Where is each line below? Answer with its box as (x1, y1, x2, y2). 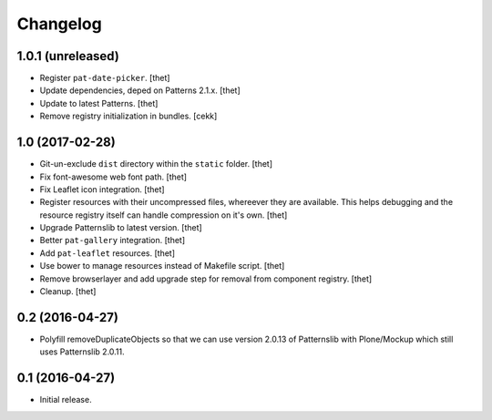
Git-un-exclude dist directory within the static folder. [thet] (39, 159, 273, 169)
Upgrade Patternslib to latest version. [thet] (39, 222, 202, 233)
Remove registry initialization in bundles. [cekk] (39, 110, 218, 122)
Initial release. (39, 394, 92, 405)
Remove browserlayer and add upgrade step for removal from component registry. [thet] (39, 273, 373, 284)
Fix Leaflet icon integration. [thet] (39, 183, 165, 195)
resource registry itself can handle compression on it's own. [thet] (39, 210, 288, 220)
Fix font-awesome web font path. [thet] (39, 171, 187, 182)
